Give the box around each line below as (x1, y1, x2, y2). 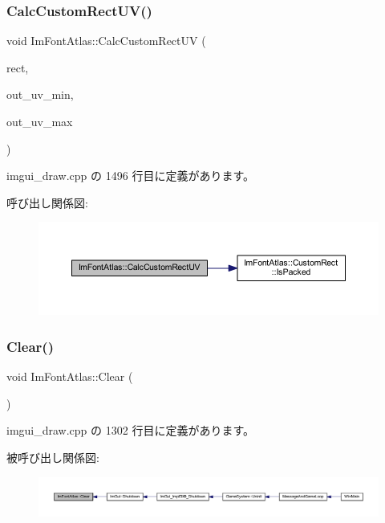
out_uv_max (6, 113, 73, 129)
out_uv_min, (6, 86, 74, 103)
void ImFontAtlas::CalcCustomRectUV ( (6, 32, 206, 49)
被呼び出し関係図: (6, 448, 99, 465)
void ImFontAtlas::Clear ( (6, 368, 133, 385)
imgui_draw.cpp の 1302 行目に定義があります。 (6, 422, 254, 439)
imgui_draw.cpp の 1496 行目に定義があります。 (6, 167, 254, 184)
